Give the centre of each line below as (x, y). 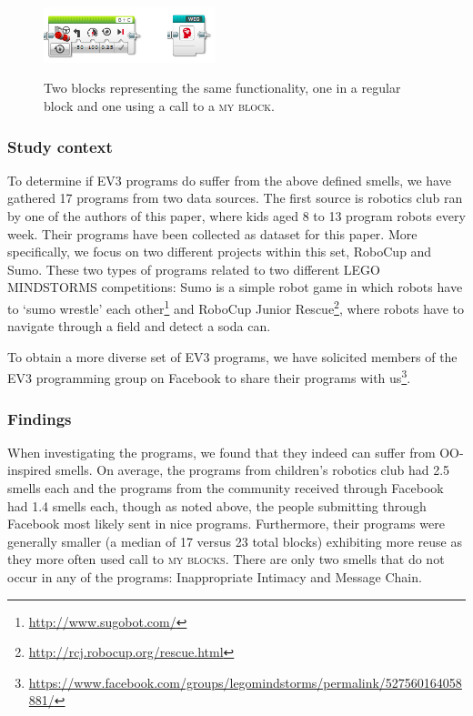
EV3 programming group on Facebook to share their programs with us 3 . (209, 377)
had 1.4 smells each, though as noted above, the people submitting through (217, 505)
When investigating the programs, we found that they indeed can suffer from (221, 452)
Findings (40, 418)
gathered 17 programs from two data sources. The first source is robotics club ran (235, 198)
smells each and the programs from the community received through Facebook (226, 488)
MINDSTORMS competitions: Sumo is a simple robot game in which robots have (235, 287)
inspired (30, 470)
